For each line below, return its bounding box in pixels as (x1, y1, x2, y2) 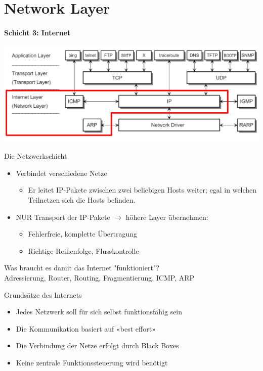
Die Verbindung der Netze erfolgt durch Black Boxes (16, 340, 179, 351)
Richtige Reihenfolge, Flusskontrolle (28, 245, 139, 256)
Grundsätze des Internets (4, 289, 82, 300)
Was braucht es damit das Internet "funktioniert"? (4, 262, 159, 273)
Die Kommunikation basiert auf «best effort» (16, 323, 156, 334)
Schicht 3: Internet (4, 27, 71, 37)
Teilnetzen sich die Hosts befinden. (28, 195, 136, 205)
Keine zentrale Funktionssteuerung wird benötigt (16, 357, 168, 367)
